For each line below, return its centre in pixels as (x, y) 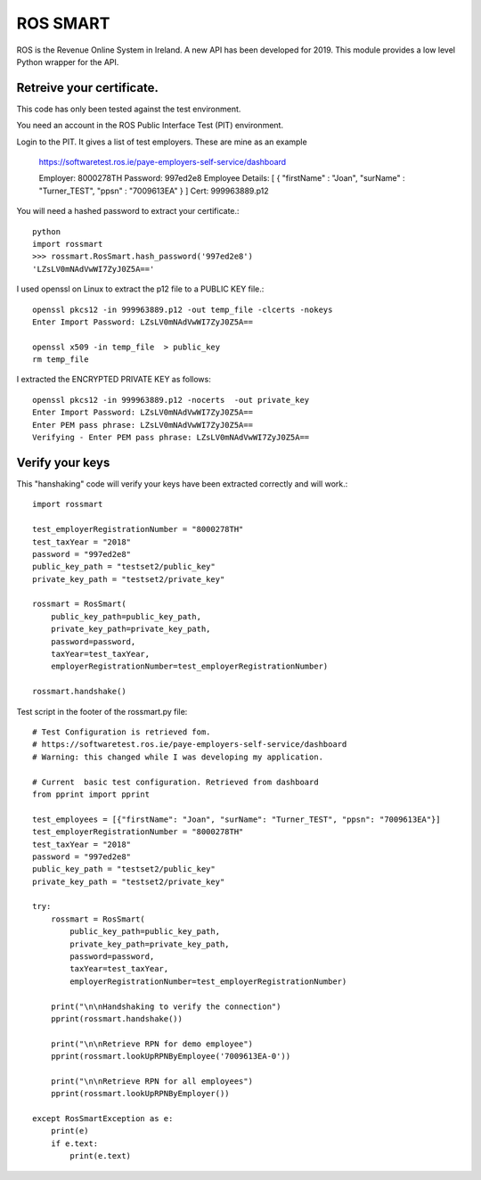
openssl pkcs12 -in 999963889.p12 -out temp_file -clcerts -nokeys (183, 309)
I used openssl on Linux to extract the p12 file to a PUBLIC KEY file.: (140, 289)
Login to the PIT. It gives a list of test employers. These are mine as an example (162, 142)
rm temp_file (61, 360)
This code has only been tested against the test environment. (129, 109)
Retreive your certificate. (88, 88)
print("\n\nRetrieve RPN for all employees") (152, 1081)
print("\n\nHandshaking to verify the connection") (166, 1006)
